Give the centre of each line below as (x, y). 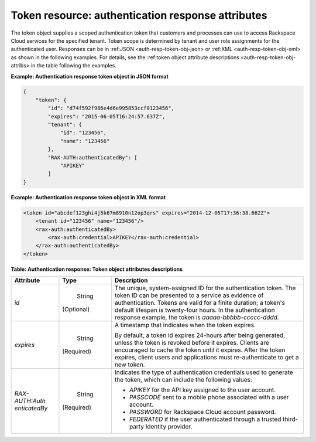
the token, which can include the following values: (183, 380)
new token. (130, 365)
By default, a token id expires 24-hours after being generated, (200, 335)
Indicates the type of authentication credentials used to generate (204, 372)
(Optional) (76, 310)
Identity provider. (169, 427)
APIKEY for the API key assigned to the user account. (202, 390)
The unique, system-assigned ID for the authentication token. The (205, 288)
